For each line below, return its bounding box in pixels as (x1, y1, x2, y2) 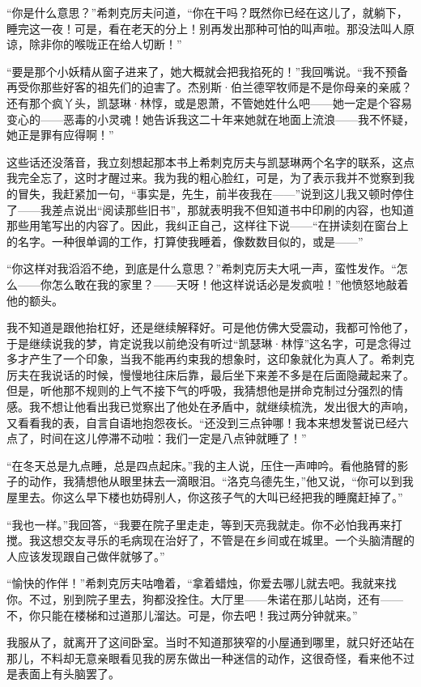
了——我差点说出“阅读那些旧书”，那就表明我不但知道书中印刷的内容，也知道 (6, 201, 415, 218)
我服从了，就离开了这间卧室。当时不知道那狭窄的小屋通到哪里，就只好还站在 (6, 634, 415, 651)
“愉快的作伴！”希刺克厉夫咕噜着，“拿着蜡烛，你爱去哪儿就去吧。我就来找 (6, 575, 397, 592)
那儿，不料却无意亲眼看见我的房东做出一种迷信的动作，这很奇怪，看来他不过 (6, 649, 415, 666)
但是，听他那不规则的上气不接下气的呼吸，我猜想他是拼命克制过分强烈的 (6, 382, 392, 399)
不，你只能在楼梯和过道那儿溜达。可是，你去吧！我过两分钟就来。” (6, 606, 358, 623)
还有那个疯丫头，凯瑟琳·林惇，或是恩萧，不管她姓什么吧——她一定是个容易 (6, 94, 412, 111)
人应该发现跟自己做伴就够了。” (6, 547, 165, 564)
